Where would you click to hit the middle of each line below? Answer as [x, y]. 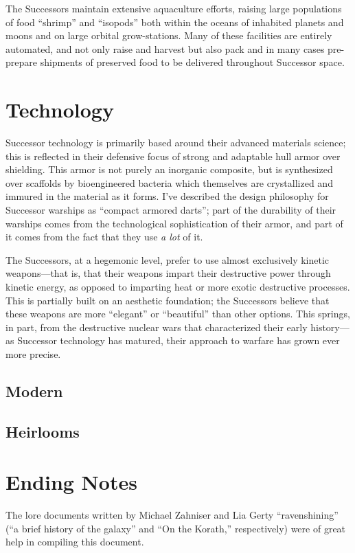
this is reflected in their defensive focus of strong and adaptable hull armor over [173, 156]
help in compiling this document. [75, 542]
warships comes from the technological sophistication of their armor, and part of [174, 223]
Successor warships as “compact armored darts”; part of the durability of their [171, 210]
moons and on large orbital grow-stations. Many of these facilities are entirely [169, 35]
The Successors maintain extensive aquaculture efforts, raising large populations [174, 8]
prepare [21, 62]
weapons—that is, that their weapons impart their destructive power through [168, 273]
